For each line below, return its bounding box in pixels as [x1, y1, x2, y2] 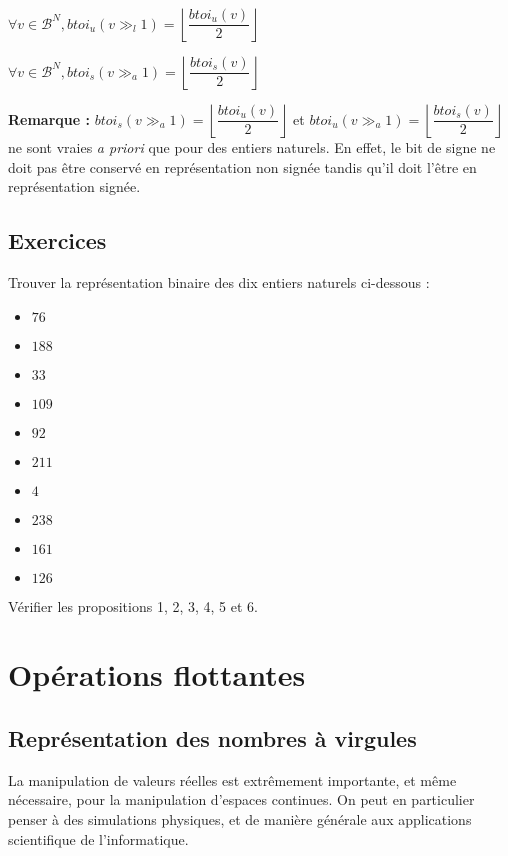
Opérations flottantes [8, 654, 306, 695]
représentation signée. [8, 176, 141, 197]
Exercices [8, 225, 107, 256]
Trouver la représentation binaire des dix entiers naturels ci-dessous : [8, 271, 430, 292]
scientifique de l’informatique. [8, 828, 189, 849]
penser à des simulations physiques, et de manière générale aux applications [8, 808, 472, 829]
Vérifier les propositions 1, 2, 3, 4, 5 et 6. [8, 595, 258, 616]
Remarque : [8, 108, 90, 129]
